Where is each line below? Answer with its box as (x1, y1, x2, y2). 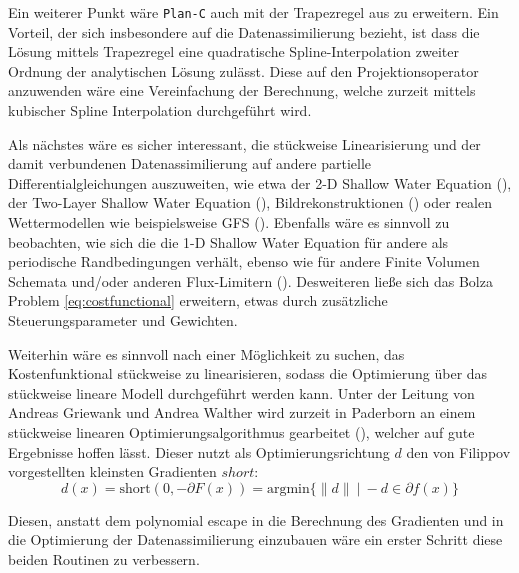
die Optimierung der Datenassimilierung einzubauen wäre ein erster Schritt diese (8, 529, 503, 550)
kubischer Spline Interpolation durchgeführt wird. (8, 100, 312, 121)
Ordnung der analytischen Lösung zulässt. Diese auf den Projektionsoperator (8, 60, 479, 81)
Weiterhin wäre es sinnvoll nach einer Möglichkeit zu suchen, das (8, 343, 405, 364)
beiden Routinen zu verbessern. (8, 548, 200, 569)
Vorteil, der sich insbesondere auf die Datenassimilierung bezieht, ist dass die (8, 21, 480, 42)
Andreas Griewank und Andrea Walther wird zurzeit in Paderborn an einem (8, 402, 476, 423)
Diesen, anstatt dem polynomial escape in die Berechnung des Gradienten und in (8, 509, 504, 530)
